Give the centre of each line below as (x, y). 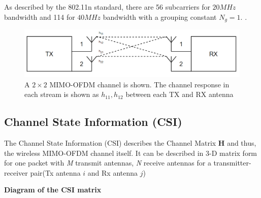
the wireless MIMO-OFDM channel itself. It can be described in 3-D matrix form (131, 153)
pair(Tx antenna (55, 172)
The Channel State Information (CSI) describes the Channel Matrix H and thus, (130, 143)
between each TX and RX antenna (180, 94)
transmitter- (232, 163)
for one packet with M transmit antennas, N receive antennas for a (108, 163)
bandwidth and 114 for (40, 16)
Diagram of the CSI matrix (53, 190)
